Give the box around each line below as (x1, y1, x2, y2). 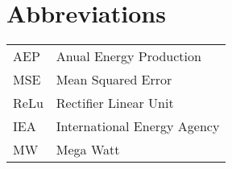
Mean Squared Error (56, 70, 172, 89)
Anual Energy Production (56, 47, 201, 66)
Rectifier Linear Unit (56, 93, 174, 113)
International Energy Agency (56, 117, 220, 136)
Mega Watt (56, 140, 120, 159)
